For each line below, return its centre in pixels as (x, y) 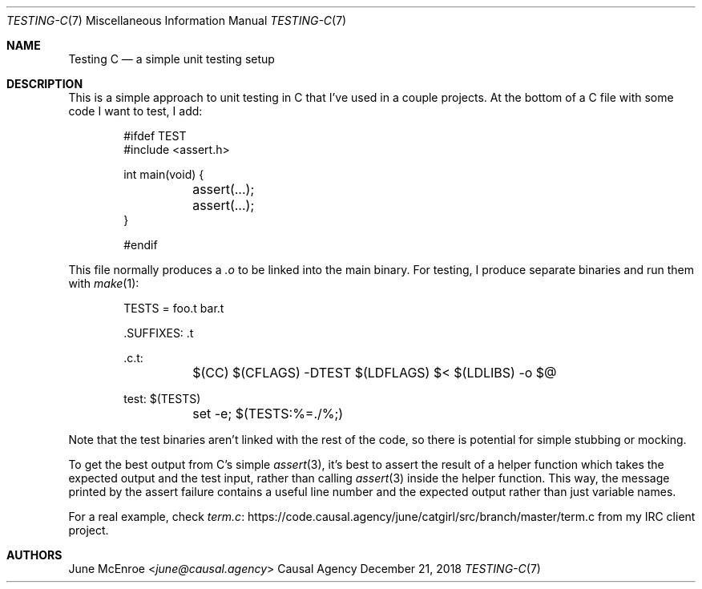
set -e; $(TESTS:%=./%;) (268, 414)
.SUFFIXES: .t (159, 333)
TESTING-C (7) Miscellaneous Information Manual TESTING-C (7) (177, 20)
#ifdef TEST (155, 136)
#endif (141, 245)
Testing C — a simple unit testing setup (171, 59)
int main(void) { (164, 174)
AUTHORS (34, 555)
